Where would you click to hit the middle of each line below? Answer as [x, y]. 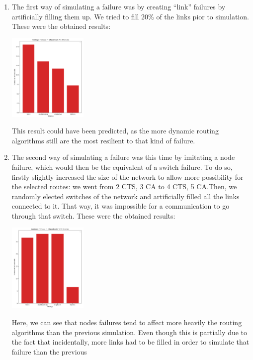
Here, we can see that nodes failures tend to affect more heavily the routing [127, 322]
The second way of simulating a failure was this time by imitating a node [123, 157]
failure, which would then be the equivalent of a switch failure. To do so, [122, 167]
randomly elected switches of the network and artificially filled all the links [126, 196]
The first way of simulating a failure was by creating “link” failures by [119, 6]
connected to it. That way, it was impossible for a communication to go [121, 206]
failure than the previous [49, 351]
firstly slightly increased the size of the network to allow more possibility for [127, 177]
